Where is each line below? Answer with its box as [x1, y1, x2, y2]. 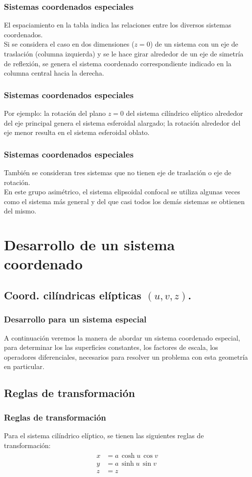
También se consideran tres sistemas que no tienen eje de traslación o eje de [4, 167, 231, 177]
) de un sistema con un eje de [150, 39, 238, 49]
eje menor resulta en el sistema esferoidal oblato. [4, 127, 150, 137]
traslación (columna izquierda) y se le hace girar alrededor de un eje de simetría [4, 49, 244, 58]
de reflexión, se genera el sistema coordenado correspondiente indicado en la [4, 58, 231, 68]
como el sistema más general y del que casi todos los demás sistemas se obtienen [4, 196, 245, 206]
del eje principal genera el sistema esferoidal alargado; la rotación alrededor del [4, 117, 241, 128]
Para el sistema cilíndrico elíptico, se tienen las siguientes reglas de [4, 430, 204, 440]
